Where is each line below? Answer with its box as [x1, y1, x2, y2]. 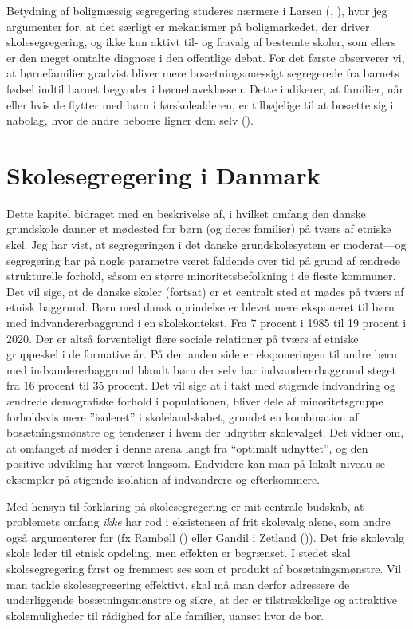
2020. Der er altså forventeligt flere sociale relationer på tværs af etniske [6, 330, 359, 346]
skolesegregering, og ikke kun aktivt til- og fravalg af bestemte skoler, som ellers [6, 34, 396, 50]
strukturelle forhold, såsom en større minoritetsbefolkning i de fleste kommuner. [6, 267, 396, 284]
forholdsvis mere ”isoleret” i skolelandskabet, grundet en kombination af [6, 408, 359, 425]
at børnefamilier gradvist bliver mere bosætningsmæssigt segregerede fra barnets [6, 65, 399, 81]
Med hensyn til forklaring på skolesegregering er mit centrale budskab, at [6, 497, 364, 514]
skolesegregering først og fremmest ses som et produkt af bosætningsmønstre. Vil [6, 560, 402, 576]
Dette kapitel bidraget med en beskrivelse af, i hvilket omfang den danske [6, 204, 366, 221]
